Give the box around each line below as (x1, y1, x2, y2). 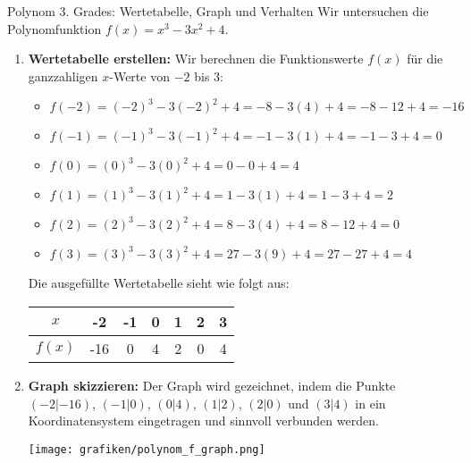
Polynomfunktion (7, 19, 102, 38)
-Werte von (109, 66, 170, 85)
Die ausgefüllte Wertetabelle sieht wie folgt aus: (28, 274, 290, 292)
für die (407, 49, 443, 68)
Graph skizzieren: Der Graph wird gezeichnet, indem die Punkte (28, 375, 396, 394)
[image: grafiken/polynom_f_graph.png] (28, 442, 265, 456)
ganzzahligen (28, 66, 98, 85)
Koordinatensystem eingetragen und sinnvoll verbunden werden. (28, 411, 379, 430)
